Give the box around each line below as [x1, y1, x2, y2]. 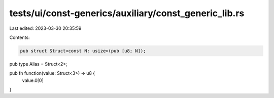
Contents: [9, 34, 30, 40]
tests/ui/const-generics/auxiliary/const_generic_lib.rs [9, 8, 245, 19]
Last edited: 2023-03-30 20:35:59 [9, 25, 82, 31]
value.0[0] [22, 77, 44, 83]
